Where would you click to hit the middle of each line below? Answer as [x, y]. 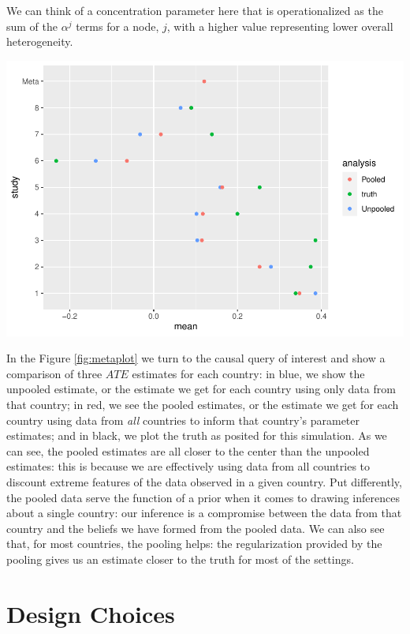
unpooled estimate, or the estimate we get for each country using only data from [201, 389]
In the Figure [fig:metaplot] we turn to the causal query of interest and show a [196, 358]
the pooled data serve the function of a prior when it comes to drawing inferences [203, 497]
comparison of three [54, 373]
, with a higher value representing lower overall [280, 26]
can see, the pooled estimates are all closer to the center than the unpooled [188, 450]
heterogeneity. [40, 41]
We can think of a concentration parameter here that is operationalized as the [195, 10]
